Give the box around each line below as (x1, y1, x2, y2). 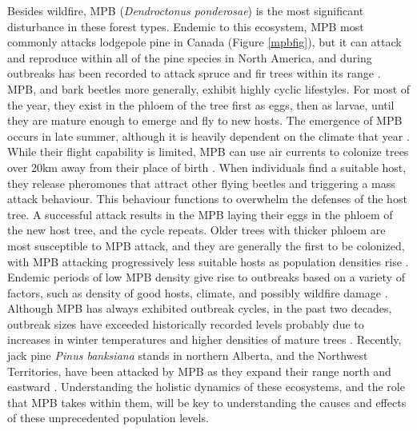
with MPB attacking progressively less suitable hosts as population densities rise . (7, 253, 409, 269)
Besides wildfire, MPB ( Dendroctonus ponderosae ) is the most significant (7, 2, 364, 18)
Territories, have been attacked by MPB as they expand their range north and (7, 362, 391, 379)
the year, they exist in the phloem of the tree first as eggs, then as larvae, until (7, 96, 395, 113)
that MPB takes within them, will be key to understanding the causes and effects (7, 393, 407, 410)
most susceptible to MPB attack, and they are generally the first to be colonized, (7, 237, 405, 253)
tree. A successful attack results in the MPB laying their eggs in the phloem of (7, 206, 393, 222)
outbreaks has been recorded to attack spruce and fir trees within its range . (7, 65, 381, 82)
